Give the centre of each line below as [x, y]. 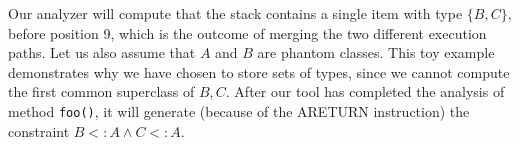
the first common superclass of [101, 91]
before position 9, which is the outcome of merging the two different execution [247, 32]
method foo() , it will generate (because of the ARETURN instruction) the [239, 110]
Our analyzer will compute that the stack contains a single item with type [235, 13]
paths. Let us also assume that [102, 52]
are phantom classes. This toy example [376, 52]
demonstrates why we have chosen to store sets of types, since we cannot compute [259, 71]
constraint [39, 130]
